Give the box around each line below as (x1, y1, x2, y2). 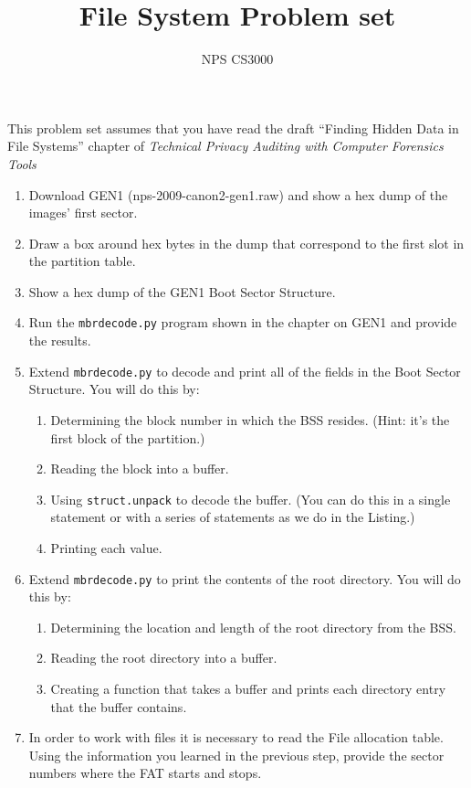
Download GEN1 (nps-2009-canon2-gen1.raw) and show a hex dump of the (28, 185, 448, 204)
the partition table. (28, 251, 136, 271)
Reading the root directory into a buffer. (50, 648, 277, 667)
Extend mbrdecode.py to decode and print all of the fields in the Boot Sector (28, 361, 461, 380)
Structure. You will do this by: (28, 379, 200, 399)
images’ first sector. (28, 203, 138, 222)
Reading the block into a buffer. (50, 459, 229, 478)
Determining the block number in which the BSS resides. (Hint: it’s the (50, 410, 450, 429)
